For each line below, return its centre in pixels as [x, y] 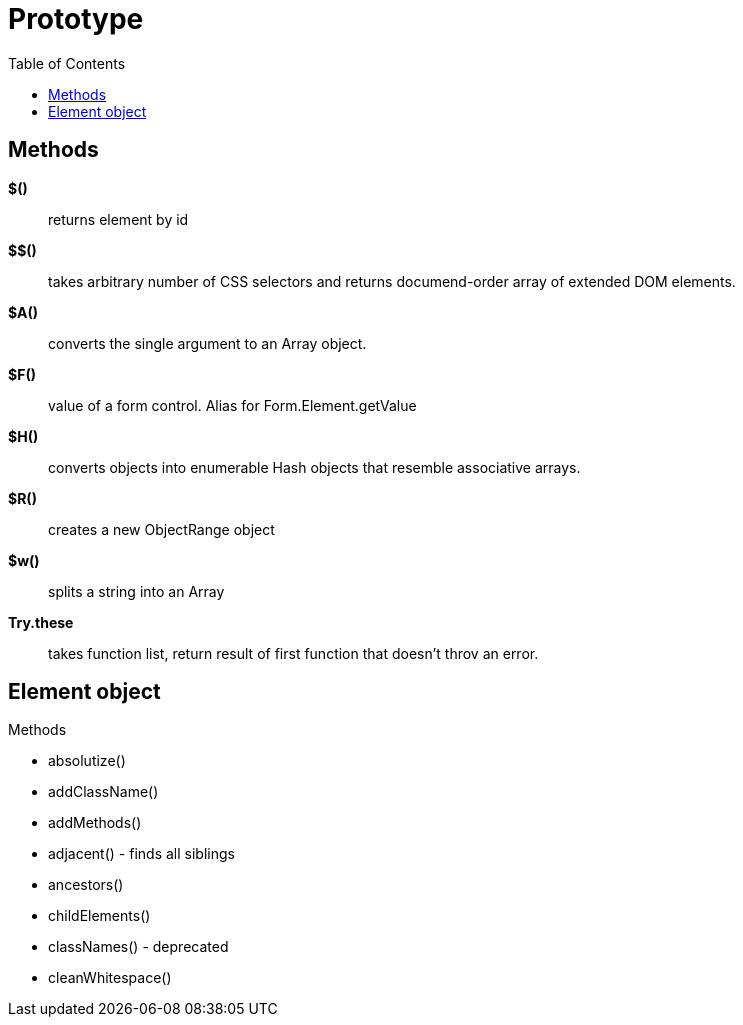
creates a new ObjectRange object [161, 529]
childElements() [99, 916]
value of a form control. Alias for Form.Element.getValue [232, 405]
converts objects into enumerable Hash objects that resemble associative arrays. [314, 467]
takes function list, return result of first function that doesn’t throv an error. [293, 653]
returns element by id [118, 219]
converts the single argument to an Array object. [207, 343]
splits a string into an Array [136, 591]
